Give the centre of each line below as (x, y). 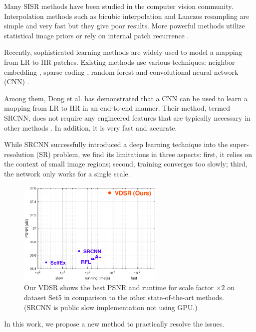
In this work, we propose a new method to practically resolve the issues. (114, 324)
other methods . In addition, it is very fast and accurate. (91, 127)
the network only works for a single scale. (67, 173)
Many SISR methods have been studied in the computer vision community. (119, 6)
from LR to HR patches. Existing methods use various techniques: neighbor (120, 62)
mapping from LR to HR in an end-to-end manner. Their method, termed (117, 108)
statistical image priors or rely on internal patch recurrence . (97, 35)
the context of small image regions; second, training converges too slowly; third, (126, 164)
